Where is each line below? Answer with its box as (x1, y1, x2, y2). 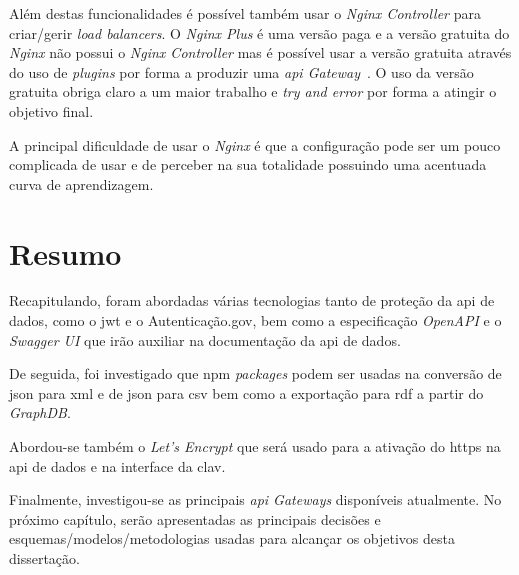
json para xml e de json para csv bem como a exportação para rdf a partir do (9, 382, 484, 403)
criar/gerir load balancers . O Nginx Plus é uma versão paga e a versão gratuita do (9, 22, 510, 43)
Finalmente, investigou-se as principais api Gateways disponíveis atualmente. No (9, 489, 502, 510)
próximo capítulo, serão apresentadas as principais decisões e (9, 508, 381, 529)
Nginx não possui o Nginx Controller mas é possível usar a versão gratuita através (9, 42, 512, 63)
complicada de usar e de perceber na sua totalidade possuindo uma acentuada (9, 154, 487, 175)
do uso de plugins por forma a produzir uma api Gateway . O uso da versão (9, 61, 474, 82)
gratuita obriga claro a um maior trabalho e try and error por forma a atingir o (9, 81, 497, 102)
